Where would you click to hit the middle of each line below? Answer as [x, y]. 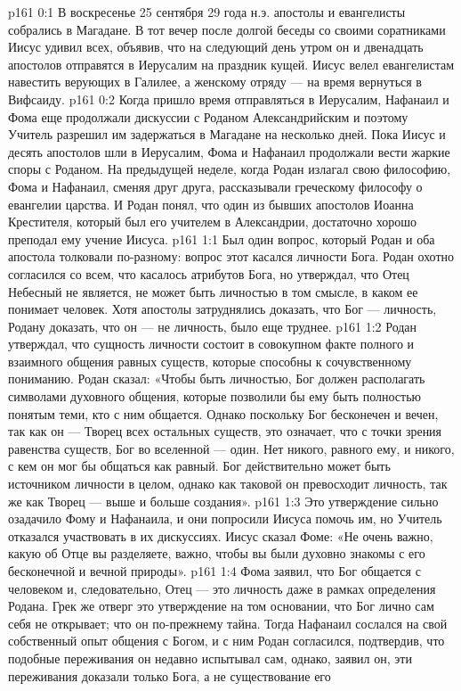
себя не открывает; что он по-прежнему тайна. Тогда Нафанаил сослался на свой [228, 623]
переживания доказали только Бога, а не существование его [170, 675]
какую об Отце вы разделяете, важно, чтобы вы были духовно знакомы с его [217, 553]
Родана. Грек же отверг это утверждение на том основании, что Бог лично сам [221, 606]
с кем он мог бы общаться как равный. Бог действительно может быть [199, 466]
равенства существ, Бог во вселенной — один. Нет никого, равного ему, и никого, [231, 448]
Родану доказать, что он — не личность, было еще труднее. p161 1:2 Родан [213, 326]
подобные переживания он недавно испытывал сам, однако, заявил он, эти [210, 658]
